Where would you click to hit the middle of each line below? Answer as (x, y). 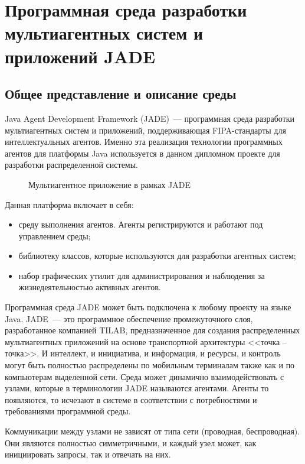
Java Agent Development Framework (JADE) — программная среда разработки (150, 118)
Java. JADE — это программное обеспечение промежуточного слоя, (129, 318)
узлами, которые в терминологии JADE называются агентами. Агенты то (137, 388)
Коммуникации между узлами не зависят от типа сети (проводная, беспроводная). (152, 431)
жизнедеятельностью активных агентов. (90, 287)
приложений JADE (80, 56)
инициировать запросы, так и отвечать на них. (88, 454)
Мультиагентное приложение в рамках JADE (109, 184)
